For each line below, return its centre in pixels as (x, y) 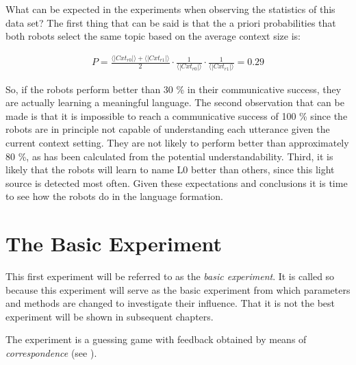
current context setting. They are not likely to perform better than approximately (177, 142)
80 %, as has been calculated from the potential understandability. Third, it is (169, 156)
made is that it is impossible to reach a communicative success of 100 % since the (177, 115)
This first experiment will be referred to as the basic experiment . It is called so (170, 276)
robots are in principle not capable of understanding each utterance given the (168, 129)
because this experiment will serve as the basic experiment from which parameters (178, 289)
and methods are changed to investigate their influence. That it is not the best (170, 303)
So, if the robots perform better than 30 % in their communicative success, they (174, 89)
